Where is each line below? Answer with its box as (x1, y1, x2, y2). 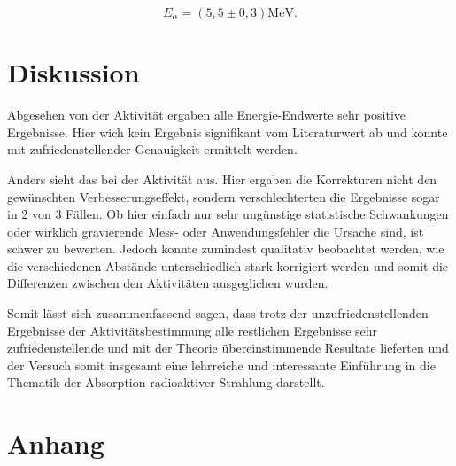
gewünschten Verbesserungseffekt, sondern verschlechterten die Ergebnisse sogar (7, 187, 440, 206)
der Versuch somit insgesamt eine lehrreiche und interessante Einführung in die (7, 355, 436, 374)
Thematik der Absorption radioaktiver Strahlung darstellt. (7, 373, 325, 392)
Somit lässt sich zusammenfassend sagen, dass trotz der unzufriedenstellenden (7, 304, 429, 322)
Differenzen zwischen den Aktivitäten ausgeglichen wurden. (7, 274, 328, 292)
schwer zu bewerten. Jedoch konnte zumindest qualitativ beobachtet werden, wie (7, 239, 444, 258)
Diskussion (7, 54, 140, 90)
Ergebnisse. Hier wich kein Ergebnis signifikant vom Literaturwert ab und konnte (7, 122, 448, 141)
